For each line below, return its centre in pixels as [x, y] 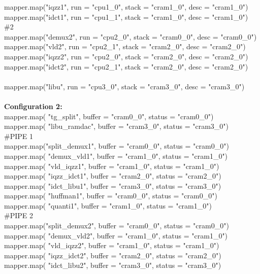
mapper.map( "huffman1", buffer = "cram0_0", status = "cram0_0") [111, 196]
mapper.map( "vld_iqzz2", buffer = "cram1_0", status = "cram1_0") [112, 245]
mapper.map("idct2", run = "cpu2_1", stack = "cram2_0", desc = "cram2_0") [126, 66]
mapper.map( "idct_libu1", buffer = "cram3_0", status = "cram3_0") [113, 185]
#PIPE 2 [19, 215]
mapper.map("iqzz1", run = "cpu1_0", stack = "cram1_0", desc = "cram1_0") [126, 7]
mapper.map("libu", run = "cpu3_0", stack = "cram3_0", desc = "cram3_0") [124, 86]
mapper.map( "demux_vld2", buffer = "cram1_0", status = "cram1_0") [116, 235]
